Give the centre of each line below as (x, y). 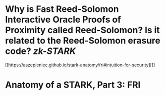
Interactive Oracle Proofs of (63, 20)
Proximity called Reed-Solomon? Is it (82, 30)
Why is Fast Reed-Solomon (62, 9)
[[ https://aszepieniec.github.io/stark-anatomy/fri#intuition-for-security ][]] (80, 65)
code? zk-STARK (40, 51)
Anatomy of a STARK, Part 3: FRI (73, 85)
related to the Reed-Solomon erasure (83, 41)
